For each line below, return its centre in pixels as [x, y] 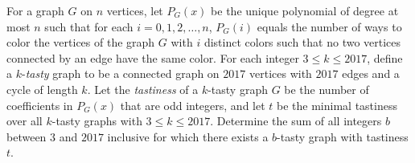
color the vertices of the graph [81, 42]
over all [25, 121]
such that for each [89, 26]
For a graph [35, 10]
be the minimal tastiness [337, 105]
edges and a [371, 73]
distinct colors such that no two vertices [302, 42]
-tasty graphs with [97, 121]
